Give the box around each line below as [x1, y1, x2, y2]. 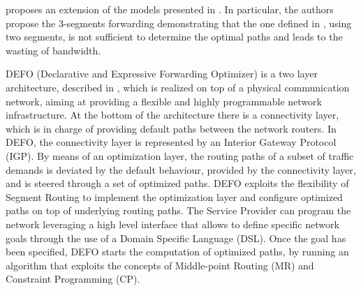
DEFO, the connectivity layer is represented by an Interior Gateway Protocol [6, 135, 337, 149]
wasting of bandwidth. [6, 43, 101, 57]
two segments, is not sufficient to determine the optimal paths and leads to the [6, 29, 343, 44]
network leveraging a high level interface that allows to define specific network [6, 216, 339, 231]
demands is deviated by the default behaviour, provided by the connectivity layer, [6, 162, 356, 177]
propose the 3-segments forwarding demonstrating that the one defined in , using [6, 15, 352, 30]
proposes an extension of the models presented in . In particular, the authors [6, 2, 334, 16]
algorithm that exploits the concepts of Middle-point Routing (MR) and [6, 258, 314, 272]
